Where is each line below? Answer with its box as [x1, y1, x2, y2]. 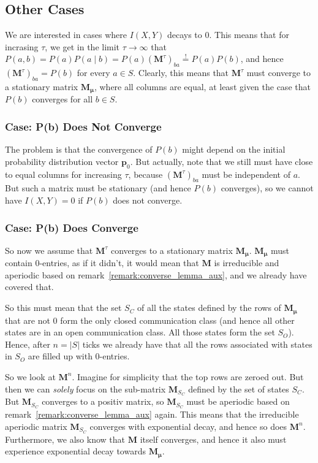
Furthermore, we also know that [5, 432, 125, 445]
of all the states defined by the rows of [137, 301, 281, 314]
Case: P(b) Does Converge [5, 220, 138, 235]
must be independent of [202, 167, 290, 180]
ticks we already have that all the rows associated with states [82, 337, 312, 350]
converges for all [32, 93, 93, 105]
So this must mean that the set [5, 301, 122, 314]
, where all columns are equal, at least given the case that [94, 80, 311, 93]
